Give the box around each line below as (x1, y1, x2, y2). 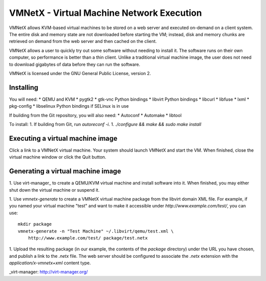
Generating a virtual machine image (9, 167, 121, 175)
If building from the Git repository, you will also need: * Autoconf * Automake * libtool (9, 112, 182, 118)
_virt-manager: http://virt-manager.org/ (9, 269, 88, 275)
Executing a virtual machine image (9, 134, 118, 143)
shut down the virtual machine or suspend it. (9, 187, 100, 193)
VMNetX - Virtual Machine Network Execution (9, 7, 202, 18)
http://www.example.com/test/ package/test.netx (28, 235, 148, 241)
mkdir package (18, 221, 52, 227)
